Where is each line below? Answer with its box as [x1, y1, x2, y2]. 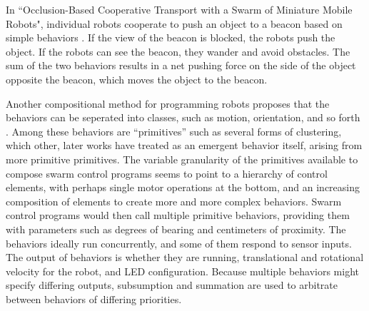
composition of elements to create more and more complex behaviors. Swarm [6, 193, 342, 208]
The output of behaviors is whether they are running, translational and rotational [6, 250, 364, 265]
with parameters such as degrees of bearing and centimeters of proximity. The [6, 221, 346, 236]
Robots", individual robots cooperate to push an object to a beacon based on [6, 16, 343, 31]
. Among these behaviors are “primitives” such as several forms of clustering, [6, 123, 342, 138]
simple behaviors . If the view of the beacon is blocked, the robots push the [6, 30, 335, 45]
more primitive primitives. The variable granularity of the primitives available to [6, 151, 358, 166]
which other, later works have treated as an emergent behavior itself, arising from [6, 138, 363, 153]
